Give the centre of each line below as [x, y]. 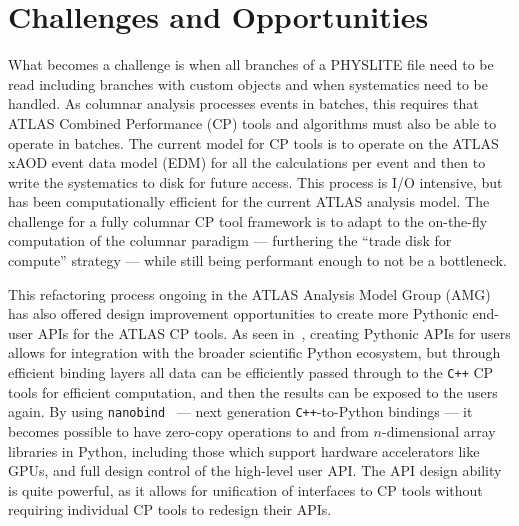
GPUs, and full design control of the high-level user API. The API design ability [255, 470]
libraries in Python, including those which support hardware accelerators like [244, 450]
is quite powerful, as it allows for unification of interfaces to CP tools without [245, 489]
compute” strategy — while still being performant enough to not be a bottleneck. [257, 260]
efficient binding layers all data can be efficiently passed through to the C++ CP [251, 372]
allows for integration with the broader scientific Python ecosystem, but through [254, 352]
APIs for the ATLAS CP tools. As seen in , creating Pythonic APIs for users [274, 332]
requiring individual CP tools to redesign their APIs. [170, 509]
